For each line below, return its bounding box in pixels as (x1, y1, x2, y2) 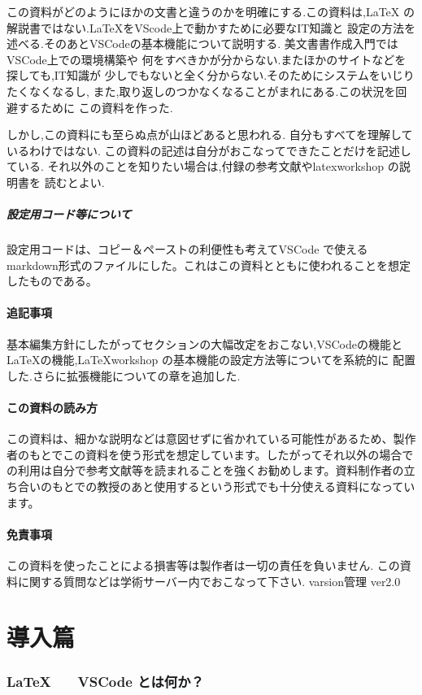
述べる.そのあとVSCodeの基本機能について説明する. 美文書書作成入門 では (7, 35, 398, 52)
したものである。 (7, 272, 98, 289)
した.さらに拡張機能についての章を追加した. (7, 367, 241, 384)
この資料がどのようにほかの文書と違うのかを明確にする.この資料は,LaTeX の (7, 3, 415, 20)
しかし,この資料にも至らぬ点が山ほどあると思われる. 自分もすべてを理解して (7, 126, 413, 143)
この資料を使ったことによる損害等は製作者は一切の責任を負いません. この (7, 557, 400, 574)
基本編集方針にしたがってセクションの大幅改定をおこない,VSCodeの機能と (7, 335, 402, 352)
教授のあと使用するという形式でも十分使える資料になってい (97, 478, 415, 495)
